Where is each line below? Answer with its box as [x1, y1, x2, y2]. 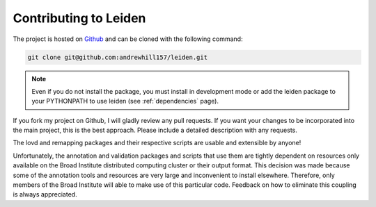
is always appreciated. [13, 190, 77, 199]
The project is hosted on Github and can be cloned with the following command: [13, 35, 243, 43]
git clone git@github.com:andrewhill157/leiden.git [27, 53, 208, 61]
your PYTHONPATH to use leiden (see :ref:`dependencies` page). [31, 97, 219, 106]
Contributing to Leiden [13, 10, 146, 26]
